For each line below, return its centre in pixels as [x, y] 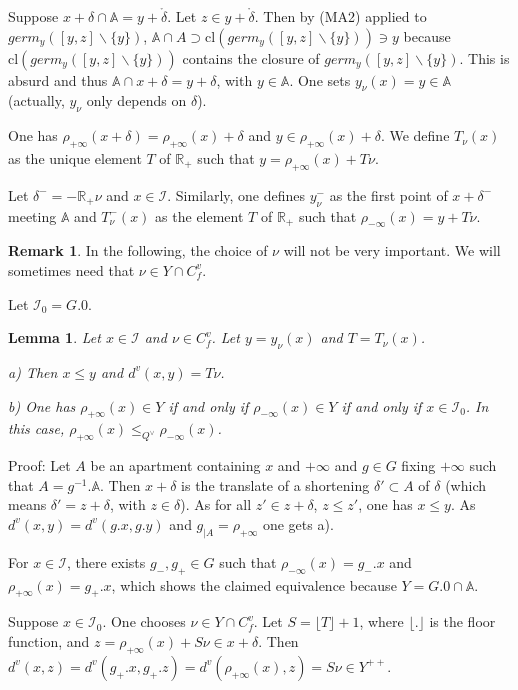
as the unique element [75, 157]
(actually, [36, 100]
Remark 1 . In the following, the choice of [138, 250]
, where [381, 621]
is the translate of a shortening [275, 484]
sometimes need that [71, 269]
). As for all [216, 504]
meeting [32, 215]
